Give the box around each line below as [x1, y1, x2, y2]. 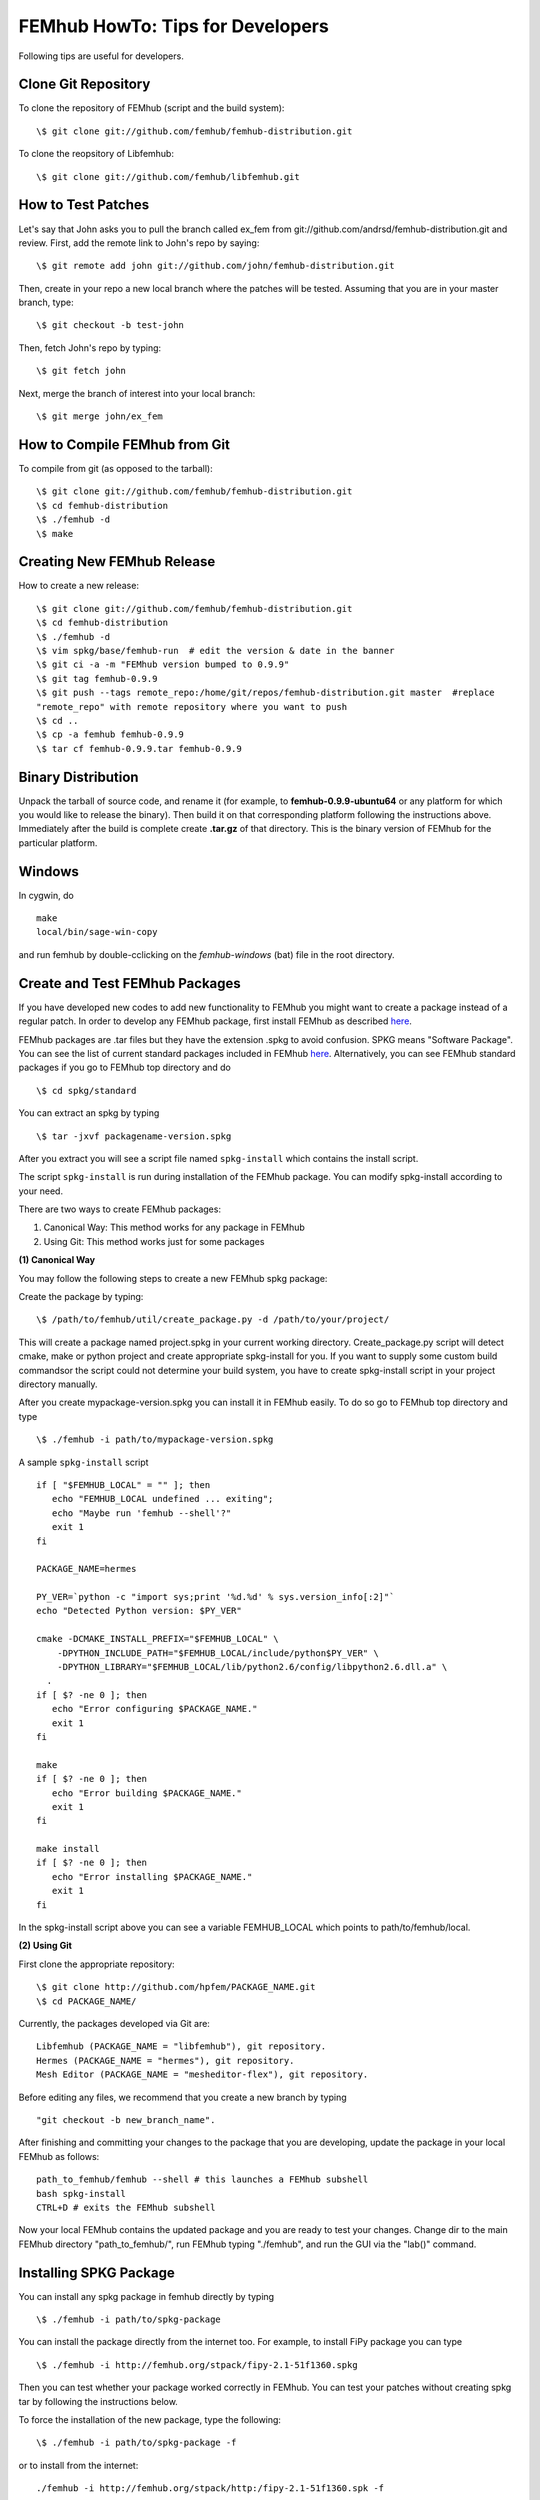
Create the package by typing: [18, 1291, 144, 1303]
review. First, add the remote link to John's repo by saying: [18, 236, 260, 249]
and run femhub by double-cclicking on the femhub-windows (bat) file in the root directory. [18, 948, 395, 960]
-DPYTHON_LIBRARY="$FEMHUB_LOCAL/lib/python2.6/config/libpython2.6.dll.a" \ [56, 1661, 448, 1673]
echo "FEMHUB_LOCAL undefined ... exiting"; [51, 1493, 274, 1505]
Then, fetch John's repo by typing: [18, 341, 162, 354]
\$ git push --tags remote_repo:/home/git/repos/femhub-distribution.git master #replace [36, 687, 495, 699]
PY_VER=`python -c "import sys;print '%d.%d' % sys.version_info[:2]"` [36, 1591, 395, 1603]
